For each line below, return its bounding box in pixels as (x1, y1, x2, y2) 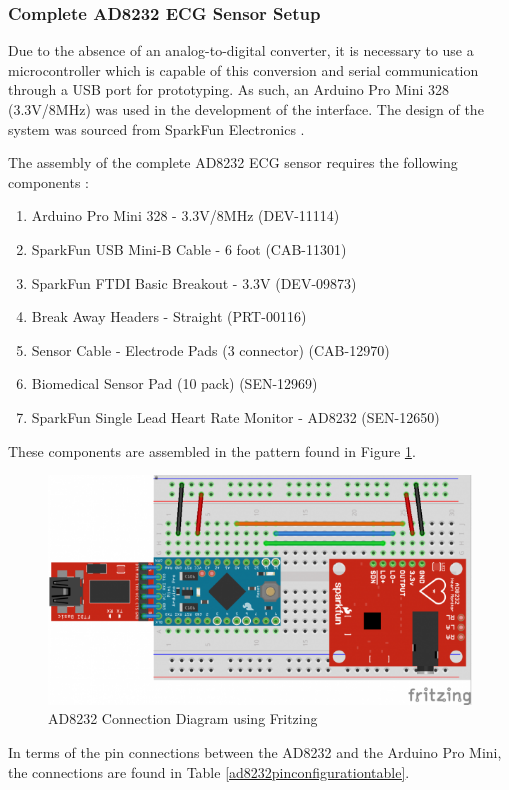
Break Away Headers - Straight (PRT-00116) (31, 306, 307, 327)
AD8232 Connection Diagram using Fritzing (48, 708, 318, 729)
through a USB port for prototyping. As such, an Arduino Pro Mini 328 (8, 79, 450, 100)
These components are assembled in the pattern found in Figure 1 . (8, 440, 416, 461)
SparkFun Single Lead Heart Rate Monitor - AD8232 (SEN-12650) (31, 406, 440, 427)
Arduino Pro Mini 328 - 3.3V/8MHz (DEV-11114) (31, 205, 340, 226)
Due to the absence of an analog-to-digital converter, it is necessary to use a (8, 40, 474, 61)
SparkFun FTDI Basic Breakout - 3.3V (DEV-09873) (31, 272, 357, 293)
